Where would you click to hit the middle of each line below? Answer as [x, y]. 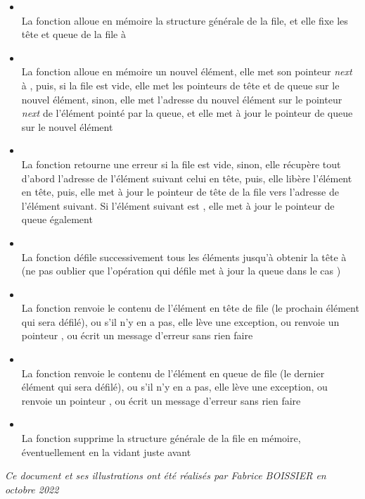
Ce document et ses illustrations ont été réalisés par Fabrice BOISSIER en [166, 475]
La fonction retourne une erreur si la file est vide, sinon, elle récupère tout [181, 164]
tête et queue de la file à [73, 34]
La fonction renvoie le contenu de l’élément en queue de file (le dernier [173, 373]
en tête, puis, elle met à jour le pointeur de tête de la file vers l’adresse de [180, 192]
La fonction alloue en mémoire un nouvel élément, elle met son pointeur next [187, 71]
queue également [57, 219]
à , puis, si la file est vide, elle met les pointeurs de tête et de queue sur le [180, 85]
